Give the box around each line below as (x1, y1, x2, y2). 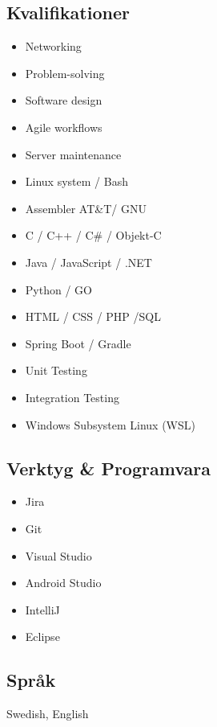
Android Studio (25, 574, 102, 591)
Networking (25, 38, 82, 55)
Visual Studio (25, 547, 92, 564)
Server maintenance (25, 146, 122, 162)
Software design (25, 92, 102, 109)
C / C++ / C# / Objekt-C (25, 227, 162, 244)
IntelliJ (25, 601, 60, 618)
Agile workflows (25, 118, 102, 135)
